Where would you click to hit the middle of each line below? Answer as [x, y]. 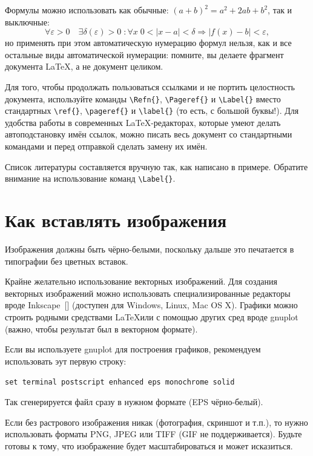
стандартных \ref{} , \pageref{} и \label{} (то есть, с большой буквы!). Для [152, 111]
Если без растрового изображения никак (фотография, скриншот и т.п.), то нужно [156, 422]
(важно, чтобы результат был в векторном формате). [101, 329]
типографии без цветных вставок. [67, 261]
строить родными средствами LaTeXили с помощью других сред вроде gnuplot [152, 317]
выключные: [27, 21]
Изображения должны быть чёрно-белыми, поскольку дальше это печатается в [150, 249]
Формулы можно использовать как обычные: [87, 10]
